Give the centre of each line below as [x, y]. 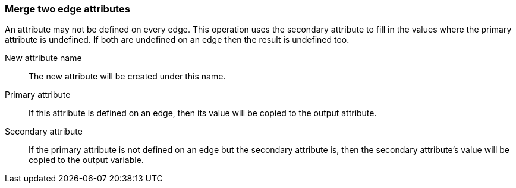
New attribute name [43, 58]
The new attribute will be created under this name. [127, 77]
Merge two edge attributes [67, 9]
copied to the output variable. [86, 160]
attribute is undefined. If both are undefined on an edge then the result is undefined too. [177, 40]
